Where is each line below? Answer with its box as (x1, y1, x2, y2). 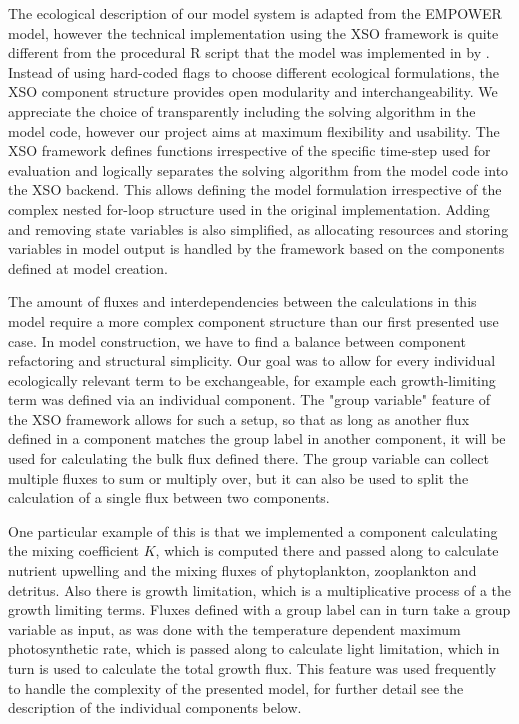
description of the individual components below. (8, 697, 302, 718)
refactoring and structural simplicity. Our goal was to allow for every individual (8, 350, 496, 371)
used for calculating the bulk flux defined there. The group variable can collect (8, 448, 489, 469)
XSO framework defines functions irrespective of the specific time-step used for (8, 140, 491, 161)
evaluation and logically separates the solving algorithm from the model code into (8, 159, 509, 180)
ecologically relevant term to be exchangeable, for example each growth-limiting (8, 369, 496, 390)
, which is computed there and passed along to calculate (155, 540, 499, 561)
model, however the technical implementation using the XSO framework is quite (8, 22, 499, 43)
